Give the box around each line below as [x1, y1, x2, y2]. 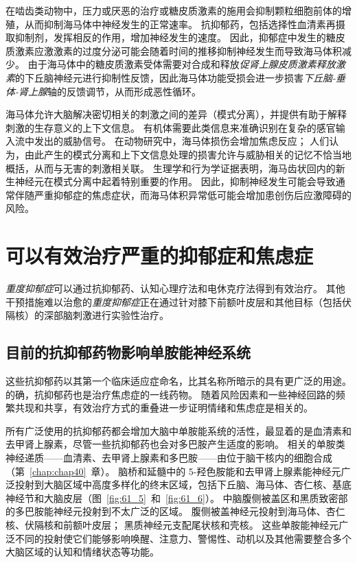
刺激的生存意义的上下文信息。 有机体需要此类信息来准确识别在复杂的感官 [5, 120, 336, 134]
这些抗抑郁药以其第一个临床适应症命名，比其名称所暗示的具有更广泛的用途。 [5, 374, 352, 388]
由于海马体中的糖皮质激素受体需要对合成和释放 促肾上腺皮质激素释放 [27, 57, 336, 71]
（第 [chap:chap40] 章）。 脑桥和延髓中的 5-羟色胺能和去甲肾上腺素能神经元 [5, 464, 341, 478]
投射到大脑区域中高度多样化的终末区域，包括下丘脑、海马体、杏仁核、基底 [14, 477, 352, 492]
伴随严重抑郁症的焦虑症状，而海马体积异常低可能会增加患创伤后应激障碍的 [14, 187, 352, 202]
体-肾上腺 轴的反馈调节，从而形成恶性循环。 [5, 84, 202, 98]
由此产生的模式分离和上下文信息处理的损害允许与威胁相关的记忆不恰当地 [24, 147, 352, 161]
